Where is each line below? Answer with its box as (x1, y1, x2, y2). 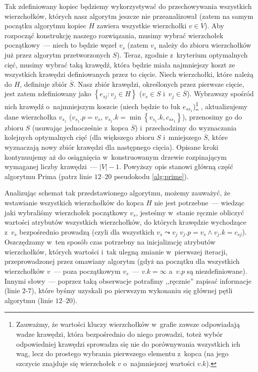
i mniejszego (163, 132, 202, 142)
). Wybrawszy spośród (187, 88, 254, 99)
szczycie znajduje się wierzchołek (16, 358, 115, 368)
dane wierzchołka (4, 111, 57, 122)
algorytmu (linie (4, 295, 53, 305)
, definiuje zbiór (20, 78, 67, 89)
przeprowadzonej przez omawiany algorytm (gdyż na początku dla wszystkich (4, 256, 240, 266)
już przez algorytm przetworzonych (4, 49, 110, 60)
